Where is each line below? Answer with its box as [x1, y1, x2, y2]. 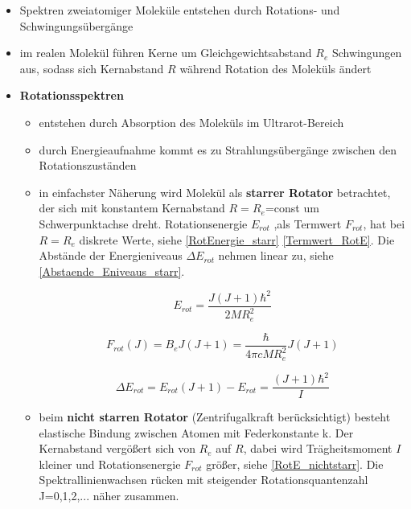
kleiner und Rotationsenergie [39, 455, 181, 472]
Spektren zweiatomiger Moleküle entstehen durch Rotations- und [19, 2, 340, 18]
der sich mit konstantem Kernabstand [39, 199, 225, 216]
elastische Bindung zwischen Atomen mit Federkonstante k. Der [39, 424, 354, 441]
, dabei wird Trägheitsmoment [243, 440, 393, 457]
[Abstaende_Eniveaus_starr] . [39, 262, 185, 279]
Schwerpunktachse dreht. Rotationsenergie [39, 215, 248, 232]
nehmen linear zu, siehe [218, 247, 334, 264]
